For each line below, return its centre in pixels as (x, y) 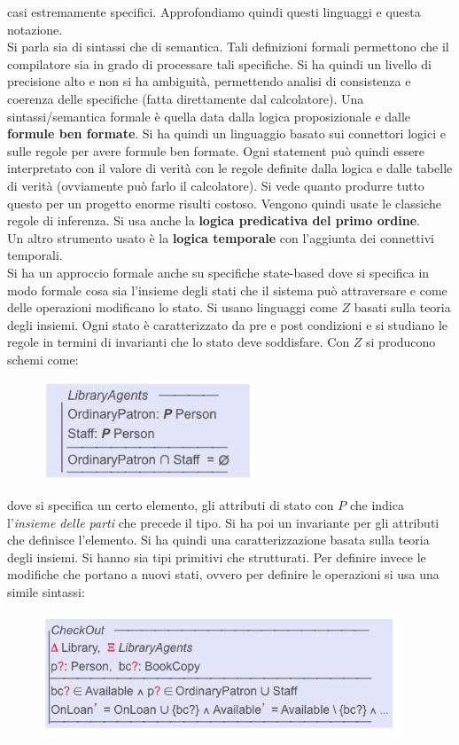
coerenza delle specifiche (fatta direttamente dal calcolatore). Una (186, 98)
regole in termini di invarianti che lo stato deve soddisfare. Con (179, 342)
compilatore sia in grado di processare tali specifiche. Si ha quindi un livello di (219, 63)
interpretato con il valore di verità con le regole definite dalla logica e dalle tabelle (230, 168)
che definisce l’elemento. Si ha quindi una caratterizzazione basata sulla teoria (218, 540)
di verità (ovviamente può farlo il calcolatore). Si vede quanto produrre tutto (216, 185)
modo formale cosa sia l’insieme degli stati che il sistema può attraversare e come (227, 290)
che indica (377, 505)
